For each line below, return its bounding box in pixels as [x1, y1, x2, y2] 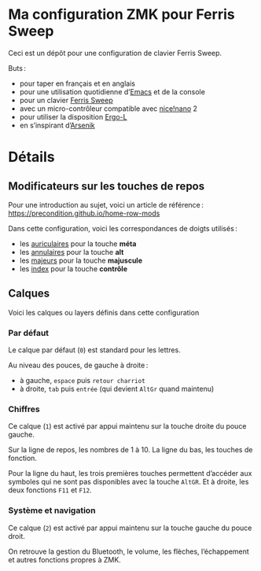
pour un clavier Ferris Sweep [19, 95, 113, 105]
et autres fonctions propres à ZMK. [8, 554, 122, 564]
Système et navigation [8, 505, 96, 516]
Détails [8, 148, 55, 166]
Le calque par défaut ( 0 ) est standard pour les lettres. [8, 345, 181, 355]
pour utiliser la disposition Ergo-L [19, 112, 127, 121]
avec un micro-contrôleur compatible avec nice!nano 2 [19, 104, 198, 113]
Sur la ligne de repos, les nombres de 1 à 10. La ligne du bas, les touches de [8, 445, 253, 455]
